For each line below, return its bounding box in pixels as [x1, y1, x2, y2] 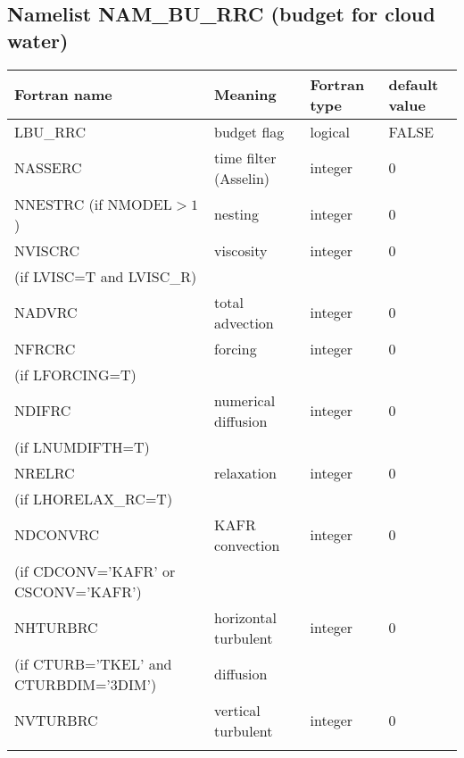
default [388, 73, 439, 95]
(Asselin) [214, 167, 270, 188]
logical [310, 121, 350, 142]
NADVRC [14, 302, 78, 323]
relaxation [214, 462, 277, 483]
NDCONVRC [14, 524, 100, 546]
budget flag [214, 121, 285, 142]
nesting [214, 204, 259, 225]
